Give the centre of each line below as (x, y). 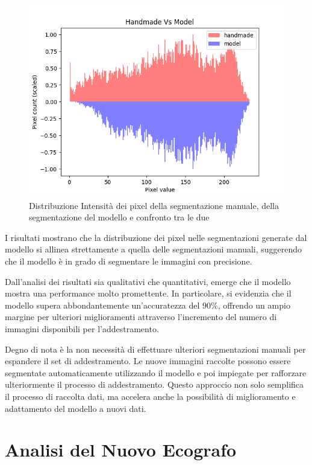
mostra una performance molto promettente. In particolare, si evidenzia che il (148, 293)
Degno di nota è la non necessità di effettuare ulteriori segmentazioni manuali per (155, 349)
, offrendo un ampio (254, 305)
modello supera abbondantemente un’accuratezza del (102, 305)
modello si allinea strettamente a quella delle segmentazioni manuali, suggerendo (154, 249)
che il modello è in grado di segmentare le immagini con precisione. (129, 261)
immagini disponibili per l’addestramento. (82, 328)
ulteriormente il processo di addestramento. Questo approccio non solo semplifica (154, 384)
